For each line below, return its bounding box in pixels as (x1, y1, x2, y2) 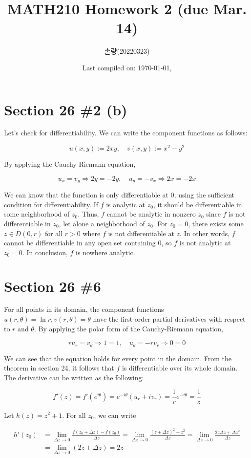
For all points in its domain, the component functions (4, 304, 164, 314)
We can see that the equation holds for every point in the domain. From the (4, 353, 231, 363)
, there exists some (188, 218, 244, 228)
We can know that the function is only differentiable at (4, 190, 168, 200)
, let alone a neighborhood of (59, 218, 145, 228)
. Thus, (78, 209, 99, 219)
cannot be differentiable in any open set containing (4, 238, 156, 248)
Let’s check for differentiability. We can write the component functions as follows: (4, 128, 248, 138)
